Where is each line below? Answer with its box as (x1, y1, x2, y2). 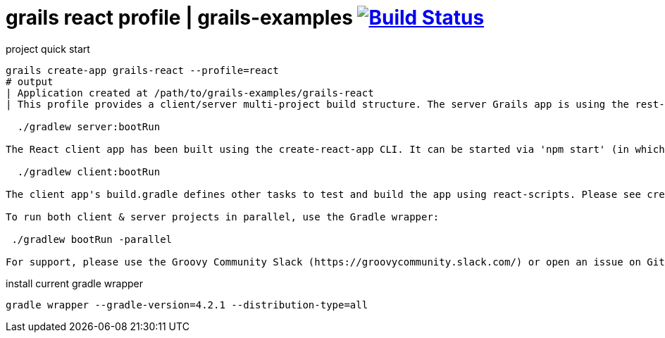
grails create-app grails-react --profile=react (6, 64, 279, 76)
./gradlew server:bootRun (17, 120, 161, 132)
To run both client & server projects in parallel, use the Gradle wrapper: (6, 211, 440, 223)
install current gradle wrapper (6, 277, 143, 289)
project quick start (6, 42, 90, 55)
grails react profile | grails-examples (6, 6, 353, 30)
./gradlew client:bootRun (17, 165, 161, 177)
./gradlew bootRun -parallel (11, 233, 173, 245)
